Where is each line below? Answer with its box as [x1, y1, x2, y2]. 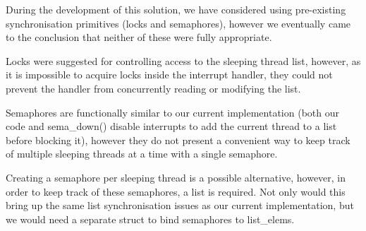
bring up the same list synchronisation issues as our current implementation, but [6, 198, 354, 213]
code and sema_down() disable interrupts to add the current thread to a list [6, 119, 337, 134]
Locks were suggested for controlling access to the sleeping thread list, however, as [6, 53, 361, 68]
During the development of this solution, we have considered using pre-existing [6, 2, 346, 16]
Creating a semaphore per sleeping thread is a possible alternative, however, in [6, 170, 346, 184]
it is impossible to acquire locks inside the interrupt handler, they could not [6, 67, 333, 82]
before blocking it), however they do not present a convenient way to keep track [6, 132, 350, 147]
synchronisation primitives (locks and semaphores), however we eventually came [6, 16, 351, 30]
